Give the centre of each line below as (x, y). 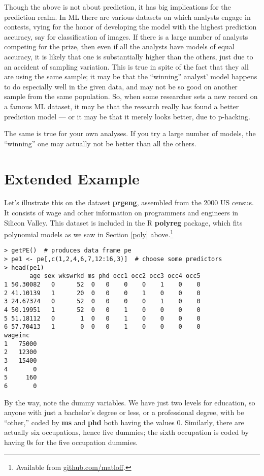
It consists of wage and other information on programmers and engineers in (121, 213)
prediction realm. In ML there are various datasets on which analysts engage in (127, 17)
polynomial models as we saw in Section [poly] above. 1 (89, 233)
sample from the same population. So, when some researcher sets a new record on (131, 96)
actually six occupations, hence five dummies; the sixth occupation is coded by (126, 432)
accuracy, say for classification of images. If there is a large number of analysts (126, 36)
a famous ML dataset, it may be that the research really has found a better (122, 106)
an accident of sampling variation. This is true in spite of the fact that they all (126, 66)
